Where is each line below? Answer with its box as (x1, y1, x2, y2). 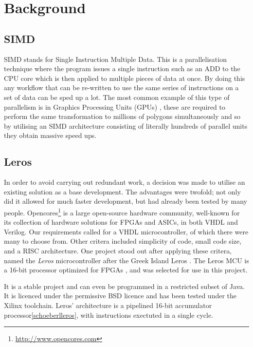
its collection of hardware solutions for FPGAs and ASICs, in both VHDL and (4, 217, 238, 227)
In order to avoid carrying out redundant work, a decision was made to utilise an (4, 177, 245, 187)
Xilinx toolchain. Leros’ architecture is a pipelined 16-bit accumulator (4, 300, 212, 310)
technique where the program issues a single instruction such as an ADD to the (4, 63, 240, 74)
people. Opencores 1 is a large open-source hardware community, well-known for (4, 206, 240, 217)
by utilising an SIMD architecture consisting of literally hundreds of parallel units (4, 120, 248, 131)
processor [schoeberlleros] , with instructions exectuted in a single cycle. (4, 309, 214, 320)
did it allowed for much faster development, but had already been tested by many (4, 196, 247, 206)
